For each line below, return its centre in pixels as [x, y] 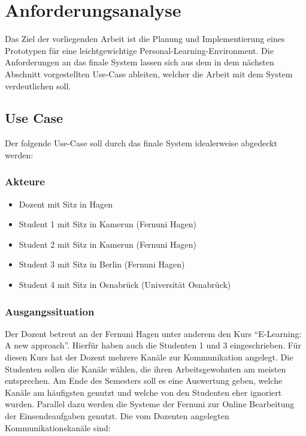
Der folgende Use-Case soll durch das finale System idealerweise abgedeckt [141, 143]
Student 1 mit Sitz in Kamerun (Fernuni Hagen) [108, 224]
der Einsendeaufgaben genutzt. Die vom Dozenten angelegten [117, 416]
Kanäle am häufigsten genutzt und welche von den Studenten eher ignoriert [143, 392]
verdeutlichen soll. [38, 85]
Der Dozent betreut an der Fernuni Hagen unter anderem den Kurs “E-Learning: [153, 333]
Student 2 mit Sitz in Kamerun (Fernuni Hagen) [108, 244]
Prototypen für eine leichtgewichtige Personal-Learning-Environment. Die [139, 50]
